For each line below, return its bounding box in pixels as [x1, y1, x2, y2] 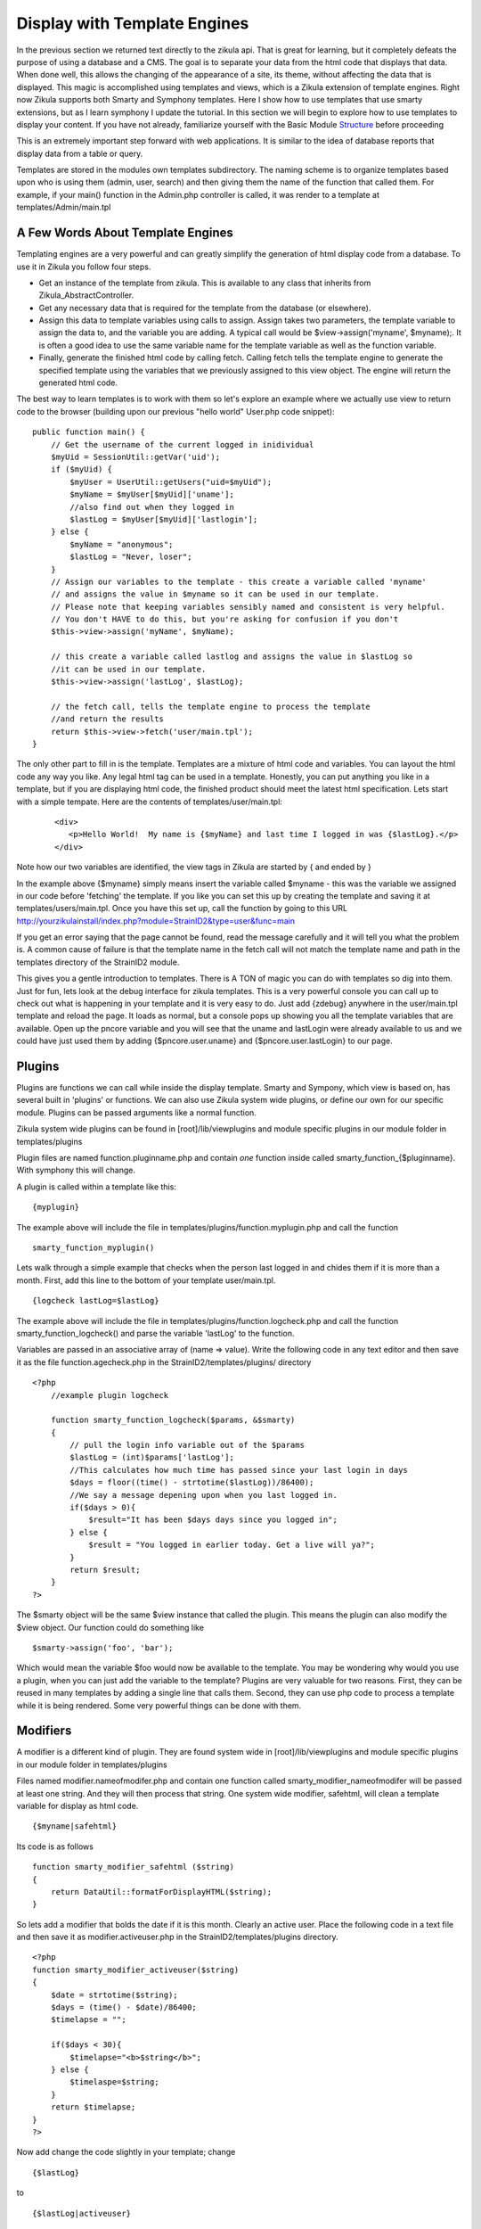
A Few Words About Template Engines [16, 226, 233, 241]
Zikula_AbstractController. [38, 290, 134, 300]
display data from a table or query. [16, 148, 143, 159]
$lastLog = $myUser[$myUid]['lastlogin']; [69, 514, 258, 524]
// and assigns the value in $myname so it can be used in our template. [50, 589, 380, 599]
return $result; [69, 1565, 141, 1575]
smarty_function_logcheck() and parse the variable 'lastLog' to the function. [16, 1328, 295, 1338]
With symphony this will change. [16, 1164, 135, 1176]
